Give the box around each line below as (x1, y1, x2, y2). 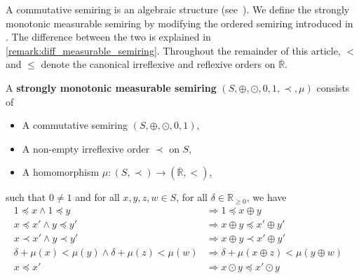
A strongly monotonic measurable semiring (6, 80, 217, 95)
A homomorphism (22, 165, 100, 179)
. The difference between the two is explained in (6, 29, 211, 44)
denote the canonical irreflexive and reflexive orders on (41, 57, 276, 71)
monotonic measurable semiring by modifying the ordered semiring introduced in (6, 15, 353, 30)
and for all (75, 190, 120, 204)
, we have (246, 190, 287, 204)
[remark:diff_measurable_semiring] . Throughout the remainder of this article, (6, 43, 341, 57)
